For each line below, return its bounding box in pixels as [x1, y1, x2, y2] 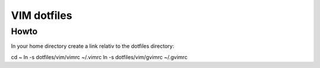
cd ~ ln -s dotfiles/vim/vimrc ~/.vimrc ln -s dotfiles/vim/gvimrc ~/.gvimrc [11, 53, 188, 60]
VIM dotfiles [11, 9, 72, 22]
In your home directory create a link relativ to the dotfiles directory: [11, 43, 174, 50]
